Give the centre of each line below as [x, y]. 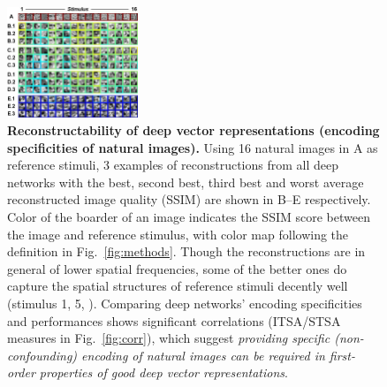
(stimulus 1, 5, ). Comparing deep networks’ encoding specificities [185, 304]
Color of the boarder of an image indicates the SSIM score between [189, 217]
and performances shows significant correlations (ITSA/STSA [174, 320]
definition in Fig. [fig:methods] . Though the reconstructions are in [186, 251]
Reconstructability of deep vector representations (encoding [193, 130]
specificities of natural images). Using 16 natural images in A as [193, 147]
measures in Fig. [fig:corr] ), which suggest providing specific [169, 338]
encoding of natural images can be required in [203, 355]
